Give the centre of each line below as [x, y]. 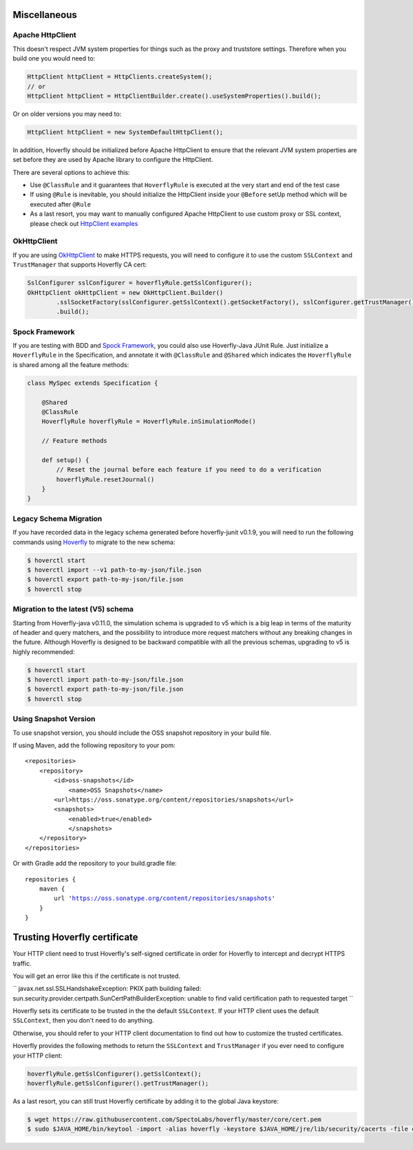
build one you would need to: [54, 59]
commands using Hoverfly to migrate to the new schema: [94, 542]
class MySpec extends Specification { [93, 383]
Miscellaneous [45, 15]
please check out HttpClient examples [84, 223]
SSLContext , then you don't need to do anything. [83, 1021]
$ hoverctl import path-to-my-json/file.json [105, 680]
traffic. [22, 963]
